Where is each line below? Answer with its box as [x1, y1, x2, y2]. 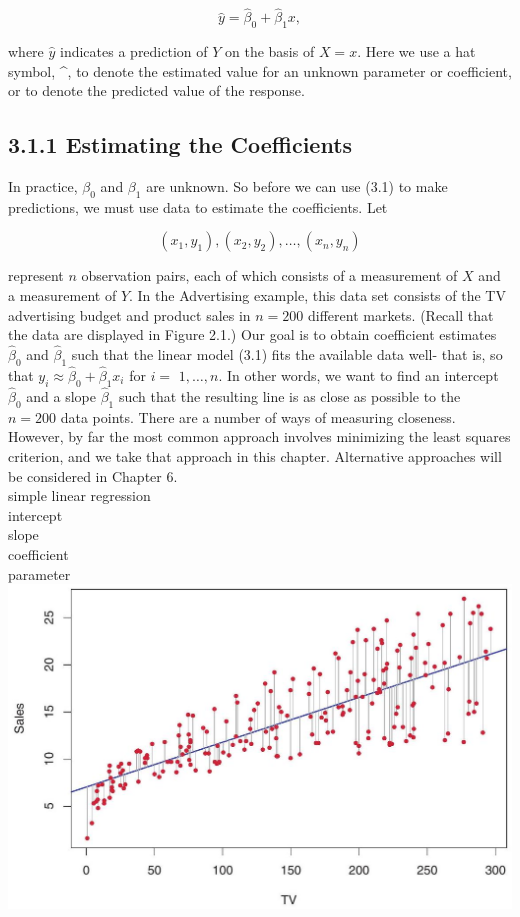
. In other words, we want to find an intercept [218, 365, 499, 385]
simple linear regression [8, 485, 151, 506]
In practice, [8, 176, 78, 196]
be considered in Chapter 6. [8, 465, 178, 486]
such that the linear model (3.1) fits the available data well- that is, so [71, 343, 503, 364]
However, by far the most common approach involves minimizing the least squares [8, 426, 511, 447]
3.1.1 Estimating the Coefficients [8, 129, 353, 160]
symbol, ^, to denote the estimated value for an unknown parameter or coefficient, [8, 60, 512, 81]
